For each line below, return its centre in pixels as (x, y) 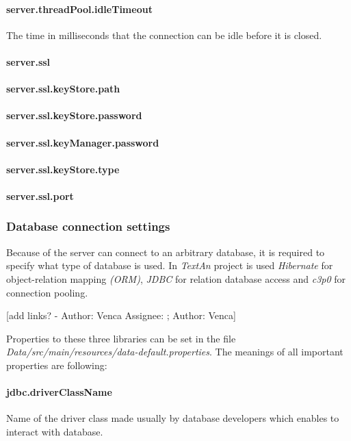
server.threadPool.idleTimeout (79, 9)
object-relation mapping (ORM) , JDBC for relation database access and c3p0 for (176, 278)
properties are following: (57, 365)
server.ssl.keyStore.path (63, 89)
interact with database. (55, 431)
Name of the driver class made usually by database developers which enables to (173, 418)
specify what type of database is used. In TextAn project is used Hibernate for (170, 265)
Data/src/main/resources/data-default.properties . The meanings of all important (175, 352)
